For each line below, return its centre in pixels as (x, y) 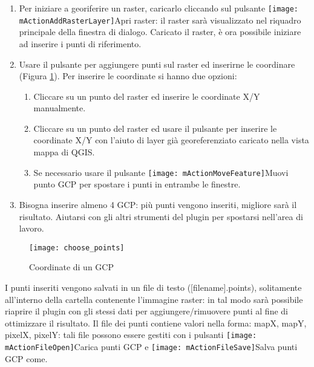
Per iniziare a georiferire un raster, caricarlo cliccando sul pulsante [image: (159, 8)
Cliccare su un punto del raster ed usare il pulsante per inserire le (155, 128)
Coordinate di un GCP (71, 267)
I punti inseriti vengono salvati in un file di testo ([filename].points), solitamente (153, 287)
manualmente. (60, 108)
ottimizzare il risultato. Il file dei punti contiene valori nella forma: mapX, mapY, (156, 323)
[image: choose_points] (77, 248)
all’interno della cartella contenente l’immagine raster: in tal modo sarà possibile (154, 299)
